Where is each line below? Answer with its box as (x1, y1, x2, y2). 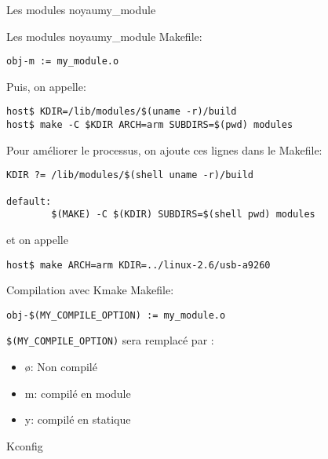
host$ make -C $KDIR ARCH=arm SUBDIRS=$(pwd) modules (6, 119, 293, 131)
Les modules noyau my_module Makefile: (6, 27, 202, 44)
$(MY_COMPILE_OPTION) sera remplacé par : (6, 332, 214, 348)
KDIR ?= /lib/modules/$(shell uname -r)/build (6, 169, 253, 181)
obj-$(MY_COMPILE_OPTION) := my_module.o (6, 309, 226, 321)
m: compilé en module (24, 384, 131, 401)
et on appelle (6, 231, 68, 247)
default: (6, 195, 52, 207)
